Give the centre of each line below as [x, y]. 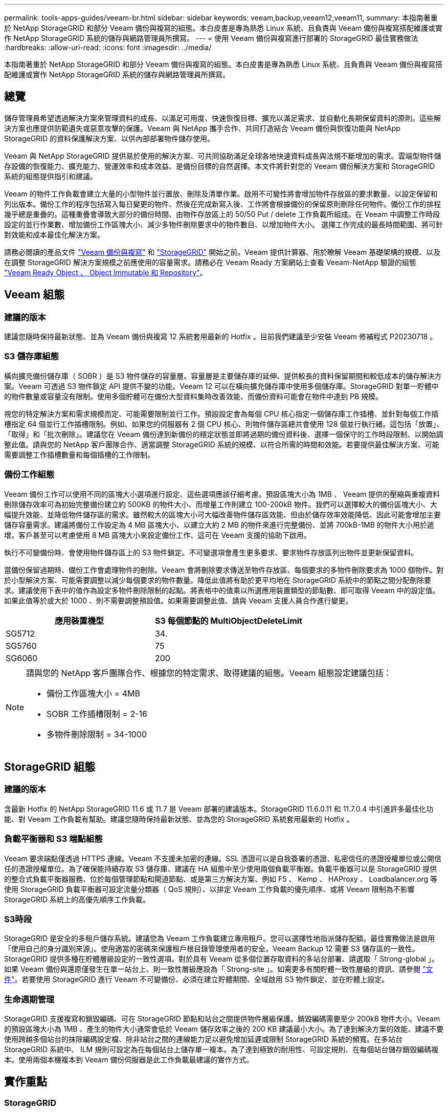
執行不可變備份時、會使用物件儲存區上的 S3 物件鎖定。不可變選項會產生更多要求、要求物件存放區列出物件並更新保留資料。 [211, 552]
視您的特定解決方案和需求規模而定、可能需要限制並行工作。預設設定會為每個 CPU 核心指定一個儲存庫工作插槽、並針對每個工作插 [221, 413]
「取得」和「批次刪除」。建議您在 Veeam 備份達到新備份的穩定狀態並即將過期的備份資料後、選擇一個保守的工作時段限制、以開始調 [224, 434]
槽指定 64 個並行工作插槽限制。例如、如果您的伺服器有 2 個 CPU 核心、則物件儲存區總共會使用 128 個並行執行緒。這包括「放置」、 [224, 424]
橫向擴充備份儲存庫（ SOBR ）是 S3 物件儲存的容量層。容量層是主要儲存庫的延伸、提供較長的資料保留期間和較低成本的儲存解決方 [223, 376]
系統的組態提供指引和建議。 [51, 176]
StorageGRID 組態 [50, 767]
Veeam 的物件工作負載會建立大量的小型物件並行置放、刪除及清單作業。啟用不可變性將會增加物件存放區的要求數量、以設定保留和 [221, 193]
